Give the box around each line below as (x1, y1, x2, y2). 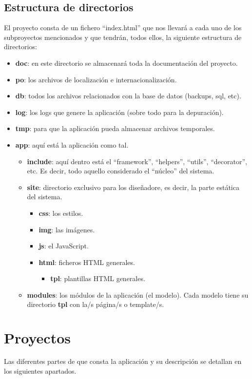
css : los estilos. (39, 208, 83, 218)
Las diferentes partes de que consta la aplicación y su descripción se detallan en (4, 356, 242, 366)
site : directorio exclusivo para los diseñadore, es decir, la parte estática (27, 182, 239, 192)
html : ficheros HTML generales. (39, 257, 135, 267)
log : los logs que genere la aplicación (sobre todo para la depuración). (15, 107, 224, 117)
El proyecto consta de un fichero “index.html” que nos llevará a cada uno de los (4, 22, 242, 33)
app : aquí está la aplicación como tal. (15, 139, 129, 150)
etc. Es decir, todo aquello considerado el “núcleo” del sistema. (27, 166, 214, 176)
